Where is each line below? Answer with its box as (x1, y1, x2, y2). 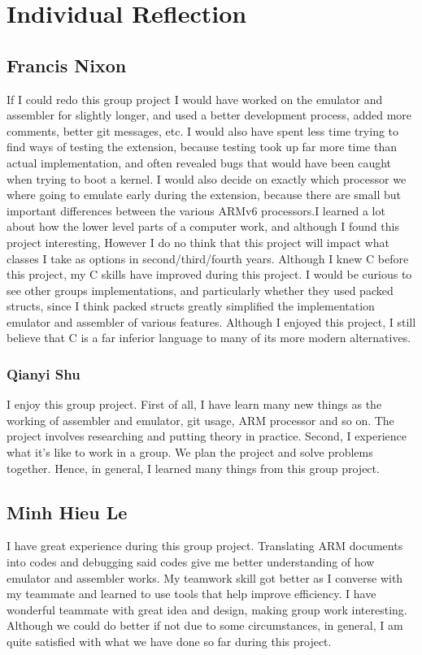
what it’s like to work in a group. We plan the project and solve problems (7, 444, 373, 461)
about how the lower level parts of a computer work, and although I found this (7, 218, 399, 235)
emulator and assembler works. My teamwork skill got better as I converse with (7, 569, 403, 586)
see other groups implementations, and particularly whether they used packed (7, 281, 394, 298)
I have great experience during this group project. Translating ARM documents (7, 537, 403, 554)
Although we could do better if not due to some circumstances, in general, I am (7, 617, 403, 634)
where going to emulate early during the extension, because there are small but (7, 186, 401, 203)
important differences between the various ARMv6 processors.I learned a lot (7, 202, 385, 219)
